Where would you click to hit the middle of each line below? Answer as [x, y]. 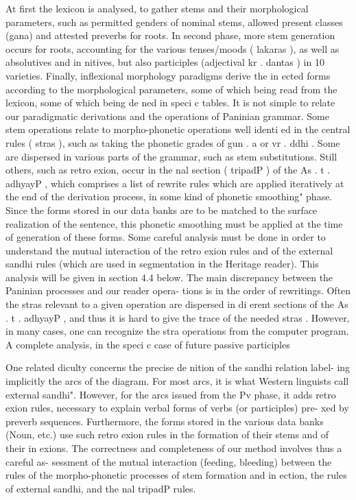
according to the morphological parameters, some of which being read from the [171, 89]
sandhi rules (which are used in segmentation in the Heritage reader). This [162, 264]
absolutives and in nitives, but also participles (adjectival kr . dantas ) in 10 [165, 62]
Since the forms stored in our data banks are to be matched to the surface [162, 210]
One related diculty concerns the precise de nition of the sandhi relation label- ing [178, 367]
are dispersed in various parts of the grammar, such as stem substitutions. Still [171, 156]
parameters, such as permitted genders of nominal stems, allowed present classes [174, 22]
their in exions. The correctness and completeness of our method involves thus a [174, 448]
